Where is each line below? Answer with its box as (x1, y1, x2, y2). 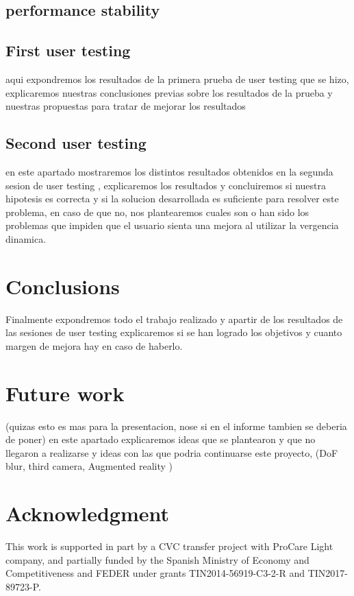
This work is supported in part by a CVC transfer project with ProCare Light (5, 539, 333, 553)
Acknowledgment (5, 499, 169, 527)
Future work (5, 379, 125, 407)
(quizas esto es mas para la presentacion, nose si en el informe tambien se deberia (5, 418, 347, 433)
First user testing (5, 40, 131, 61)
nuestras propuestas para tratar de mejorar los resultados (5, 99, 246, 113)
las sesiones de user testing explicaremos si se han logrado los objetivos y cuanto (5, 325, 342, 339)
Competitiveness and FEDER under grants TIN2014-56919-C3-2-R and (5, 566, 305, 580)
